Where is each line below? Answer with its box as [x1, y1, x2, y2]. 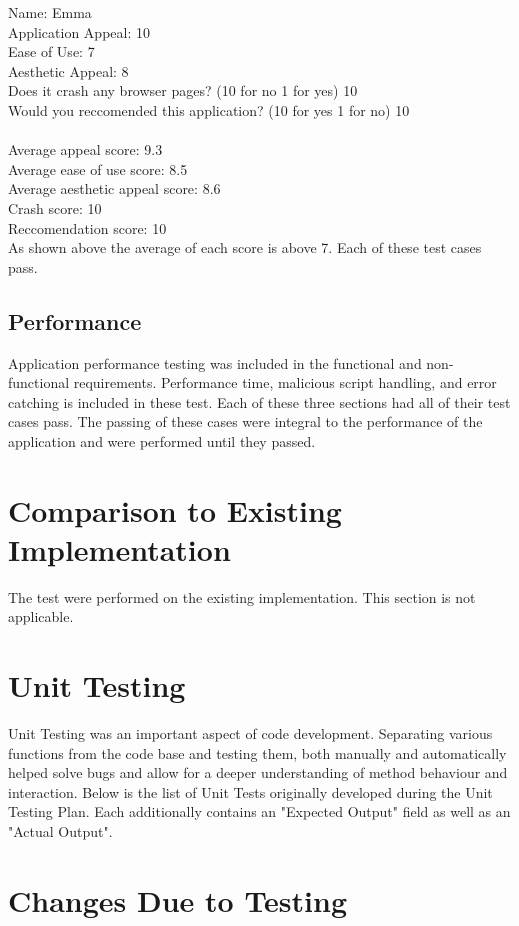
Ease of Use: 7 [8, 41, 95, 62]
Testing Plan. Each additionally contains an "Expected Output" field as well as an [8, 801, 511, 822]
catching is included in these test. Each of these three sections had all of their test [8, 391, 511, 412]
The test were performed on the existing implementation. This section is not [8, 586, 476, 607]
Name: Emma [8, 2, 92, 22]
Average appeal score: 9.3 [8, 139, 163, 160]
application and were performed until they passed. [8, 430, 316, 451]
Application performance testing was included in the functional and [8, 352, 422, 373]
